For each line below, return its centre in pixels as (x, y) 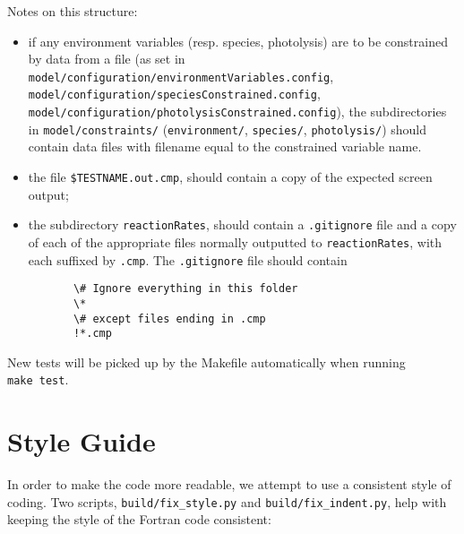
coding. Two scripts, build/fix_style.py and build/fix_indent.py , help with (227, 501)
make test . (38, 379)
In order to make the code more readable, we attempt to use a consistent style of (229, 484)
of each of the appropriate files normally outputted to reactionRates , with (235, 241)
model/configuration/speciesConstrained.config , (174, 94)
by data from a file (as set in (107, 59)
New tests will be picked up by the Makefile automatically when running (206, 362)
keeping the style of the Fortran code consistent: (139, 519)
